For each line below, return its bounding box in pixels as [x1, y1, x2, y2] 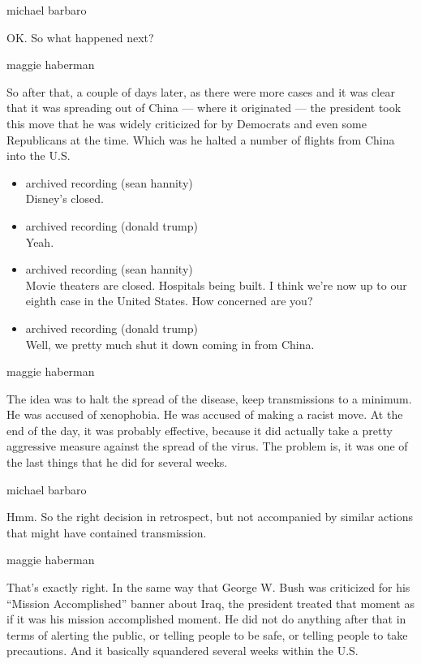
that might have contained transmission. [6, 524, 207, 541]
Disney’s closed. [25, 190, 104, 207]
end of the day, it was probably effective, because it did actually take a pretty [6, 421, 393, 438]
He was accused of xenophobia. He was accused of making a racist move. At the [6, 406, 403, 423]
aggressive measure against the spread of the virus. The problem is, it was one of [6, 438, 408, 455]
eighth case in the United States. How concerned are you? [25, 292, 313, 309]
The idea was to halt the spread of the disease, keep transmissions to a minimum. [6, 390, 412, 407]
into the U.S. [6, 147, 71, 164]
